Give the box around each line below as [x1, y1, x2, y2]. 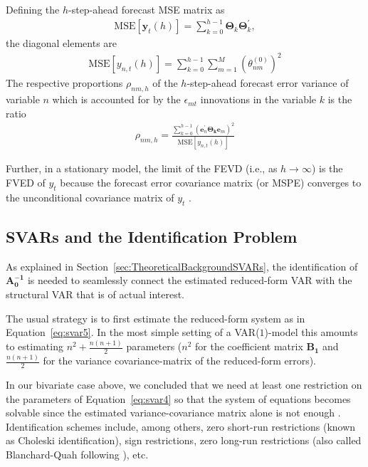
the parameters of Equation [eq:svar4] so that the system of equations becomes [6, 391, 351, 406]
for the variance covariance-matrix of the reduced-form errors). [43, 353, 317, 368]
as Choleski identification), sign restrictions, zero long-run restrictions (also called [6, 433, 362, 448]
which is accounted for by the [52, 92, 181, 107]
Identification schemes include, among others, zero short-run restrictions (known [6, 419, 356, 434]
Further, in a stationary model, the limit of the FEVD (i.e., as [6, 161, 278, 176]
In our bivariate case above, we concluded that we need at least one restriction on [6, 377, 362, 392]
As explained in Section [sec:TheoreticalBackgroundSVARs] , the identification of [6, 258, 358, 273]
